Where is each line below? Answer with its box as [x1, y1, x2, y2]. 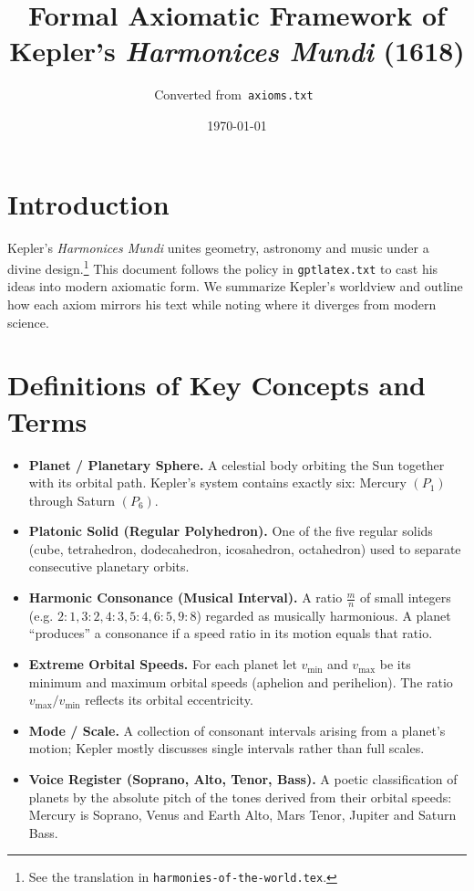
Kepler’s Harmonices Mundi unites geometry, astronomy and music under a [7, 237, 429, 257]
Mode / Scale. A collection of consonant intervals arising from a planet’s [28, 720, 446, 739]
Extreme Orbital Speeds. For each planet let [28, 655, 297, 674]
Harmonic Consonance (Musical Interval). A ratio [28, 588, 343, 607]
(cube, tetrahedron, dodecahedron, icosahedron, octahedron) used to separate [28, 539, 461, 558]
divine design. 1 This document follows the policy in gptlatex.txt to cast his [7, 257, 438, 278]
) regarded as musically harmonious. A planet [196, 605, 451, 624]
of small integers [360, 588, 451, 607]
